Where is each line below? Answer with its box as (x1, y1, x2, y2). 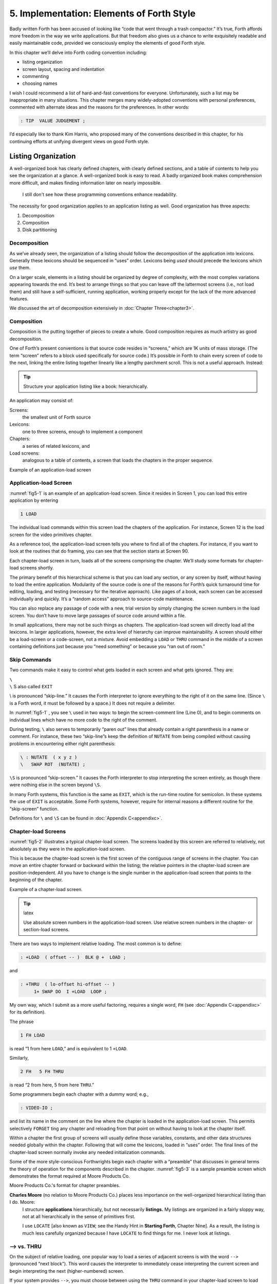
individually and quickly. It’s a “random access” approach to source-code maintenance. (9, 596, 194, 602)
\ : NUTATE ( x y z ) (20, 754, 77, 760)
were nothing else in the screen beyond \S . (9, 782, 101, 788)
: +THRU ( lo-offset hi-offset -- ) (20, 981, 115, 987)
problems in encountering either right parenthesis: (9, 740, 116, 747)
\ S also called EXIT (9, 684, 53, 689)
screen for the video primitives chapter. (9, 532, 93, 538)
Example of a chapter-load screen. (9, 886, 83, 892)
